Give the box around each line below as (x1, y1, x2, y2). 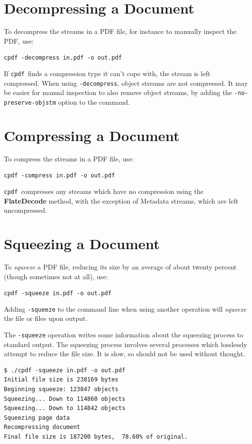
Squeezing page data (4, 414, 70, 421)
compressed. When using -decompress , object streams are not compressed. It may (4, 78, 248, 88)
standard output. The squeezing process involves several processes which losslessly (4, 339, 247, 349)
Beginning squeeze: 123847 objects (4, 386, 119, 393)
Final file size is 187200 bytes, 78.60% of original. (4, 433, 188, 441)
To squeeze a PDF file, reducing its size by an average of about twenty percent (4, 261, 237, 271)
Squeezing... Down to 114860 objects (4, 395, 126, 402)
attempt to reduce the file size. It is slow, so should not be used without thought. (4, 349, 245, 359)
